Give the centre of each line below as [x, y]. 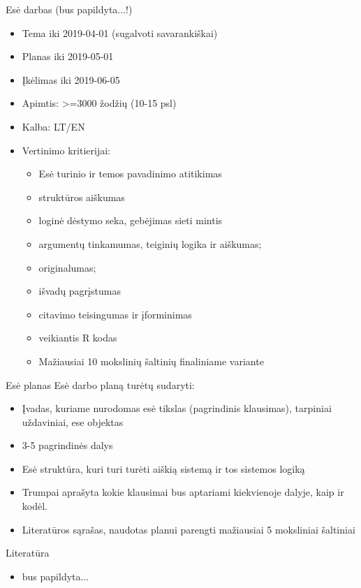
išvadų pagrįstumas [80, 291]
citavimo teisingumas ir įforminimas [115, 314]
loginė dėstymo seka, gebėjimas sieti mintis [131, 220]
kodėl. [35, 506]
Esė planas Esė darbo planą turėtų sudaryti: [100, 384]
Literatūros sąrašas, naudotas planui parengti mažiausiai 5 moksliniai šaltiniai [189, 529]
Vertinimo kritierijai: [66, 150]
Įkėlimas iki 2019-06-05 [71, 79]
